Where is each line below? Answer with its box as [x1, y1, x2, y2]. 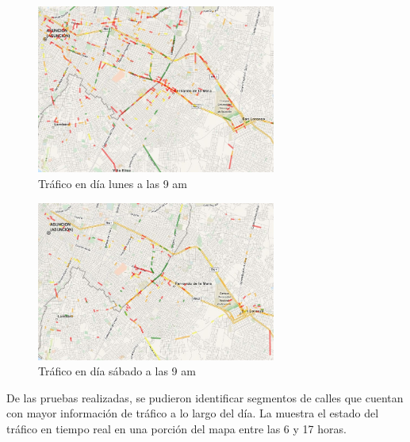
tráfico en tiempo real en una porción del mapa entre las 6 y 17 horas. [6, 420, 347, 436]
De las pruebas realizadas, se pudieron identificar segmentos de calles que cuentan [6, 389, 404, 405]
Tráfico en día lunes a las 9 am [38, 175, 188, 191]
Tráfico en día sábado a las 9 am [38, 363, 196, 379]
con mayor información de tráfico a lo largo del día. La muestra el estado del [6, 405, 379, 421]
